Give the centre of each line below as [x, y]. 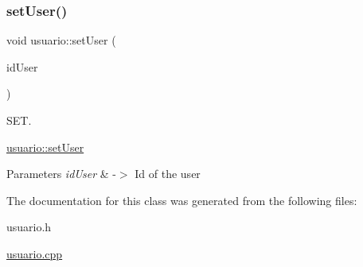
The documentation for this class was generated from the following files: [182, 200]
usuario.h [29, 227]
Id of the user [168, 174]
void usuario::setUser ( [61, 40]
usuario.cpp [35, 253]
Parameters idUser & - [61, 174]
